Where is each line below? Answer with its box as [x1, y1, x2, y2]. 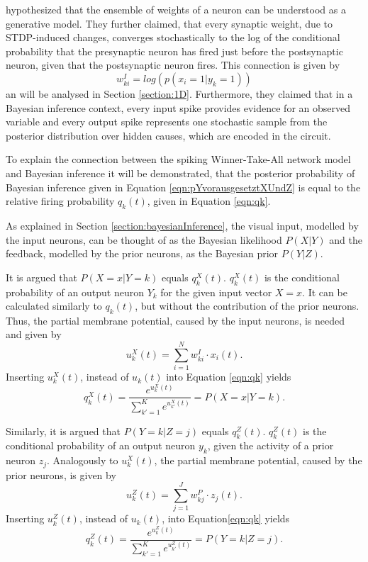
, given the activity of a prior [207, 438, 334, 453]
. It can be [302, 284, 347, 299]
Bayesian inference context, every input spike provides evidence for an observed [6, 100, 351, 115]
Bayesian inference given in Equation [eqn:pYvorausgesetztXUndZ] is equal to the [6, 179, 361, 194]
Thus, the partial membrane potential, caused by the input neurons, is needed [6, 313, 345, 327]
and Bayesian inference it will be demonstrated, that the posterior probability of [6, 165, 355, 180]
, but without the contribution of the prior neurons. [135, 298, 359, 313]
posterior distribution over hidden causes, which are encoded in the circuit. [6, 128, 331, 142]
